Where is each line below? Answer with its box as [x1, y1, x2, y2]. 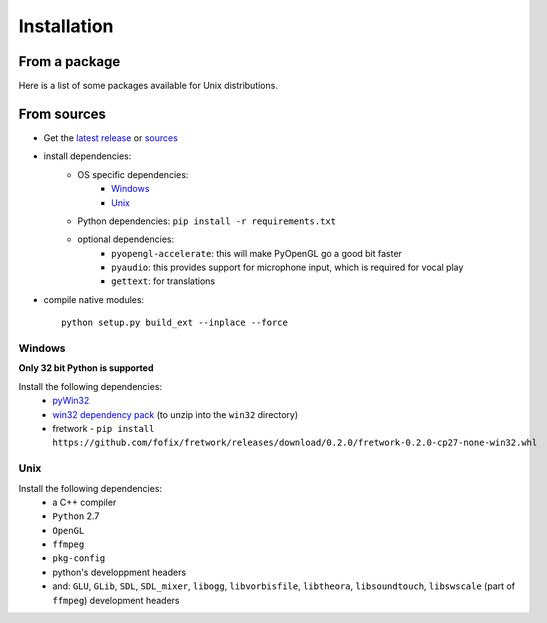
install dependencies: [43, 150, 132, 162]
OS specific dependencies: [77, 168, 189, 180]
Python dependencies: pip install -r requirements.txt [77, 215, 337, 227]
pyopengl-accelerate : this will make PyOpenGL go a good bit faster [111, 247, 402, 259]
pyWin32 [52, 395, 90, 407]
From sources [18, 105, 107, 122]
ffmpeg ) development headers [52, 594, 180, 606]
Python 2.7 [52, 510, 100, 522]
